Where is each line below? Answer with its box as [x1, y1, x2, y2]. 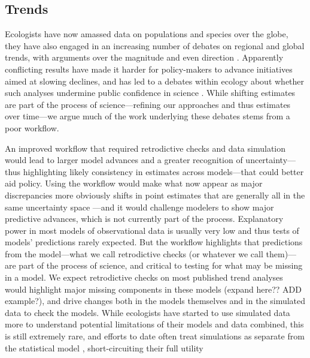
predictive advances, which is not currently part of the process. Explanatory [5, 212, 284, 225]
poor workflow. [5, 121, 59, 134]
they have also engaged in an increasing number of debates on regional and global [5, 39, 305, 52]
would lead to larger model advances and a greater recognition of [5, 154, 243, 166]
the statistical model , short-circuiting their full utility [5, 341, 203, 354]
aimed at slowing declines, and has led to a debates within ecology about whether [5, 74, 305, 87]
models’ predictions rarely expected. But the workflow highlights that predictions [5, 236, 303, 248]
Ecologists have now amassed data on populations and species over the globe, [5, 28, 288, 40]
